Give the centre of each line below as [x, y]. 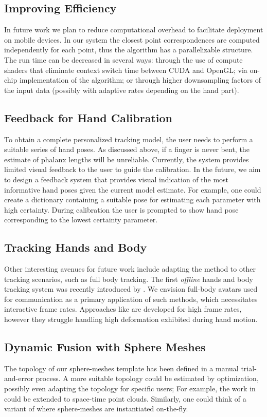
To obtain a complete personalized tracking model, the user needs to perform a [129, 139]
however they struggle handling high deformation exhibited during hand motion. [131, 319]
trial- [249, 368]
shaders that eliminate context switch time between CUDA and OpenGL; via [126, 70]
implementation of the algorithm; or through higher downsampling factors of [140, 80]
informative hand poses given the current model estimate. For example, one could [133, 189]
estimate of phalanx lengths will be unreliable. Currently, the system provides [127, 159]
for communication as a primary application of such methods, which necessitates [131, 299]
